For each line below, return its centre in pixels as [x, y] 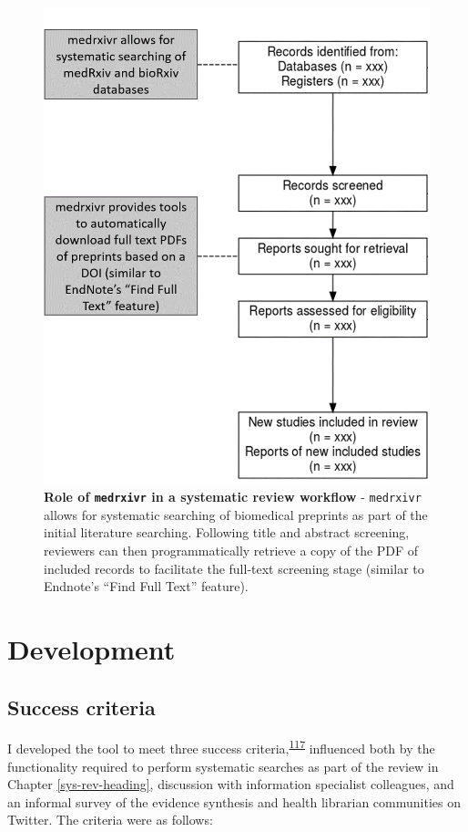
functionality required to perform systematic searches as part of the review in [223, 766]
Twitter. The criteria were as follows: [110, 820]
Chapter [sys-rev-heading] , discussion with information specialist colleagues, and [231, 784]
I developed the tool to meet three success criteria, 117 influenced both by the [221, 747]
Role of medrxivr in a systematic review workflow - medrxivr [233, 497]
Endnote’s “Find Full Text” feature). [146, 586]
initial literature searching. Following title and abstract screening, [227, 532]
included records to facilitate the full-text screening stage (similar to [234, 568]
